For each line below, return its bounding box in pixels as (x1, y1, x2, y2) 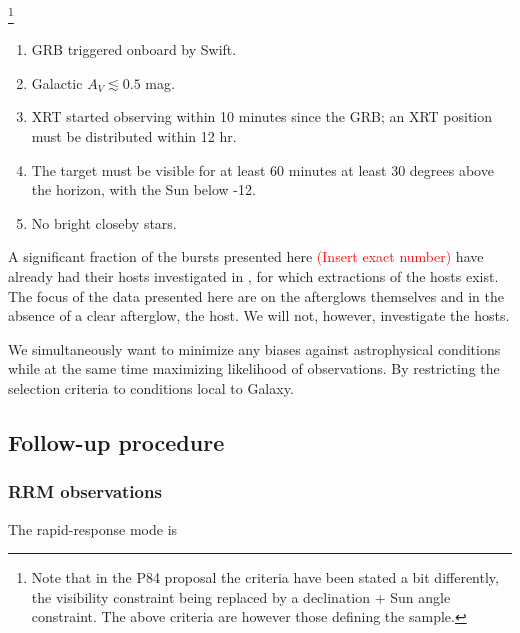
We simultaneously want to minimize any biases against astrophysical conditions (8, 338, 501, 359)
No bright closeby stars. (31, 212, 177, 233)
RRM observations (8, 479, 162, 504)
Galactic (31, 72, 83, 93)
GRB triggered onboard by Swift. (31, 39, 237, 60)
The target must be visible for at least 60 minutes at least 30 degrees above (31, 159, 494, 180)
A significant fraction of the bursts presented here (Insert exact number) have (8, 246, 484, 267)
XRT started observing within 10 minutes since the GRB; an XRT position (31, 106, 493, 127)
